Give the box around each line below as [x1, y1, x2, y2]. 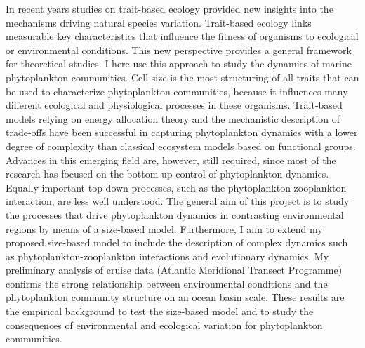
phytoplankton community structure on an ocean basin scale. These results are [6, 290, 345, 304]
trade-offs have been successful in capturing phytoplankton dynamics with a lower [6, 125, 358, 140]
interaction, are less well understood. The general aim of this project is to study [6, 194, 350, 208]
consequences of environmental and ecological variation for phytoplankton [6, 317, 323, 332]
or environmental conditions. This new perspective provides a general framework [6, 42, 352, 57]
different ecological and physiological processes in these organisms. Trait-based [6, 98, 343, 112]
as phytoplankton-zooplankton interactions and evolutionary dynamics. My [6, 248, 329, 263]
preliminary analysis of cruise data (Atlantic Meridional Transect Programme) [6, 262, 343, 277]
